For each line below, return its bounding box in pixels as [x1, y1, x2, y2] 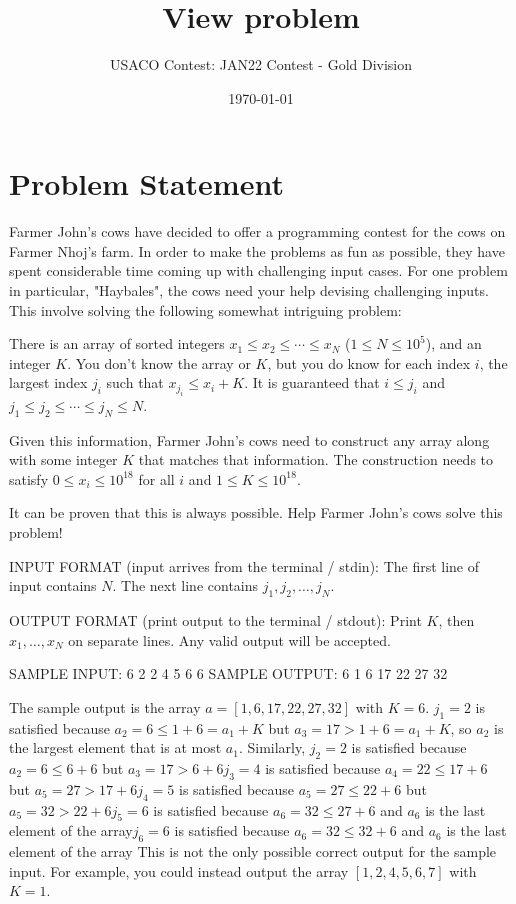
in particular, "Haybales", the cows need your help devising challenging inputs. [9, 280, 489, 301]
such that [106, 372, 164, 393]
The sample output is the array [9, 696, 201, 717]
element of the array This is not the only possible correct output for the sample [9, 841, 497, 862]
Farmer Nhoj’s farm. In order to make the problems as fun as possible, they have [9, 240, 505, 261]
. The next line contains [112, 575, 259, 596]
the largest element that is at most [9, 737, 222, 758]
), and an [425, 333, 482, 354]
